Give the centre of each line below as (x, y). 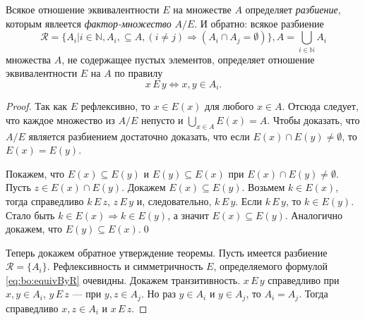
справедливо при (304, 279)
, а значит (188, 215)
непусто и (162, 119)
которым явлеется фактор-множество (89, 23)
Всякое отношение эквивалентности (83, 9)
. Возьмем (263, 187)
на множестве (202, 9)
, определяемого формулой (270, 266)
